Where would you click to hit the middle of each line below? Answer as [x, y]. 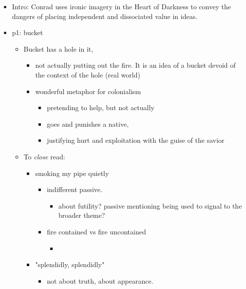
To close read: [44, 156]
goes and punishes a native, [88, 124]
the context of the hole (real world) [88, 74]
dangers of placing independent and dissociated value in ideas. [105, 16]
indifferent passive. [75, 189]
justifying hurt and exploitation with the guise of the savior [136, 140]
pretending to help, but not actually [101, 107]
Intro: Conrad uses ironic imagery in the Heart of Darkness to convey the [121, 6]
